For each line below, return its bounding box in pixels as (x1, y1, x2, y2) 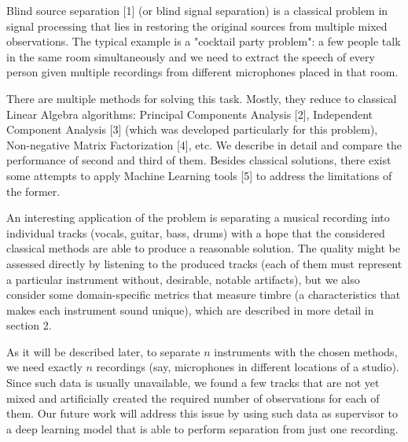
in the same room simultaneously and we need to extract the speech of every (6, 48, 375, 64)
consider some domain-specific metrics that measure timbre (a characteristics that (6, 286, 401, 303)
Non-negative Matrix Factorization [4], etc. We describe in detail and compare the (6, 136, 402, 153)
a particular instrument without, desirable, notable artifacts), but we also (6, 271, 360, 287)
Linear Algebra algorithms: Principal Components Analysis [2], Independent (6, 105, 373, 122)
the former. (6, 182, 61, 199)
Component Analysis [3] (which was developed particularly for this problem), (6, 121, 378, 138)
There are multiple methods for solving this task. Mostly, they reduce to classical (6, 90, 397, 106)
